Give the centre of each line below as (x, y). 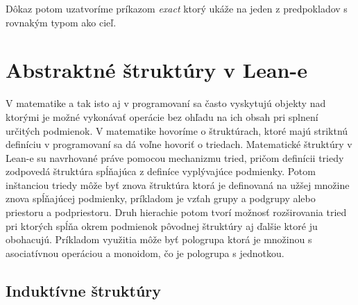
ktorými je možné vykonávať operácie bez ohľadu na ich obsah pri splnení (162, 116)
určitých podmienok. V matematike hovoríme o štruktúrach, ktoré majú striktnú (177, 130)
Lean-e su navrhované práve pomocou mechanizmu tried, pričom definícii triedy (175, 157)
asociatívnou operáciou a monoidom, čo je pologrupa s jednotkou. (145, 253)
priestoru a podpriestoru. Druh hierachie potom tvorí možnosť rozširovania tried (176, 212)
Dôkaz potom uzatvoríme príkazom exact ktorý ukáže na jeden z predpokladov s (177, 8)
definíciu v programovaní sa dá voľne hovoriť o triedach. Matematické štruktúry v (179, 144)
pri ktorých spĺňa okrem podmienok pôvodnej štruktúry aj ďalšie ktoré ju (162, 225)
